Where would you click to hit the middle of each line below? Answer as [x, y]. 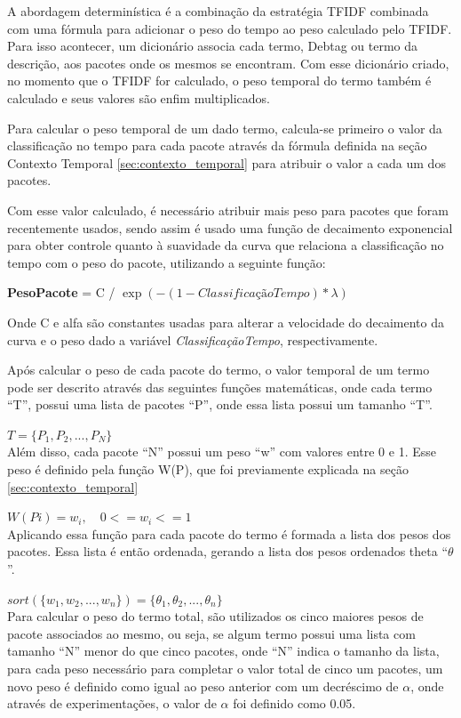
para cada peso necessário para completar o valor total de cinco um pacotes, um [225, 668]
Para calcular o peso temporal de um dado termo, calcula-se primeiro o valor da [225, 128]
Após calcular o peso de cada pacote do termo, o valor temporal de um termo [219, 370]
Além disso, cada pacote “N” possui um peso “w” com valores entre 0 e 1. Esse [222, 452]
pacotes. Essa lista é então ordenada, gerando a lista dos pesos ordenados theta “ [228, 551]
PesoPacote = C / [61, 292]
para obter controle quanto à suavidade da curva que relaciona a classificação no [226, 245]
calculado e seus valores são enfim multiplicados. [139, 97]
